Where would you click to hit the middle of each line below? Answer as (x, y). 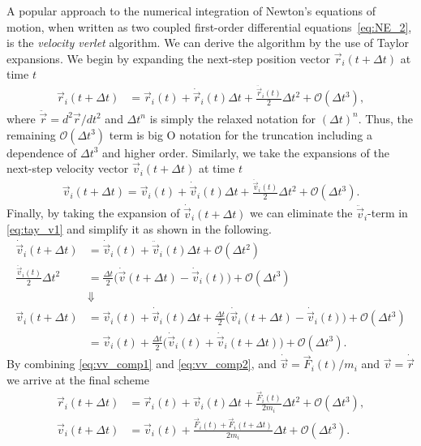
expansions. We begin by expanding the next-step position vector (168, 58)
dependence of (42, 152)
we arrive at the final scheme (78, 379)
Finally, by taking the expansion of (93, 213)
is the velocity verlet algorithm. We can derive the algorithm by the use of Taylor (208, 43)
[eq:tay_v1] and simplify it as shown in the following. (139, 229)
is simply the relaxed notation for (233, 118)
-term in (388, 213)
